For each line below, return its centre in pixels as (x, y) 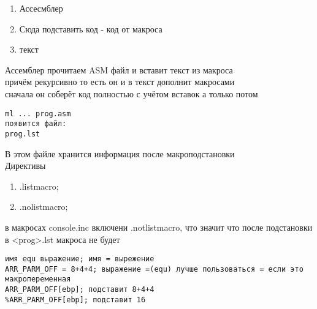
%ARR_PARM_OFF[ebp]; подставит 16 (75, 300)
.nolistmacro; (44, 207)
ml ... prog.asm (38, 114)
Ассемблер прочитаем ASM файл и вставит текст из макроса (119, 69)
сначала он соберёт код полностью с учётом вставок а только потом (132, 93)
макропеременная (38, 279)
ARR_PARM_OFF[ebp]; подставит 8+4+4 (80, 290)
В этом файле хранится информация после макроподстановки (120, 153)
